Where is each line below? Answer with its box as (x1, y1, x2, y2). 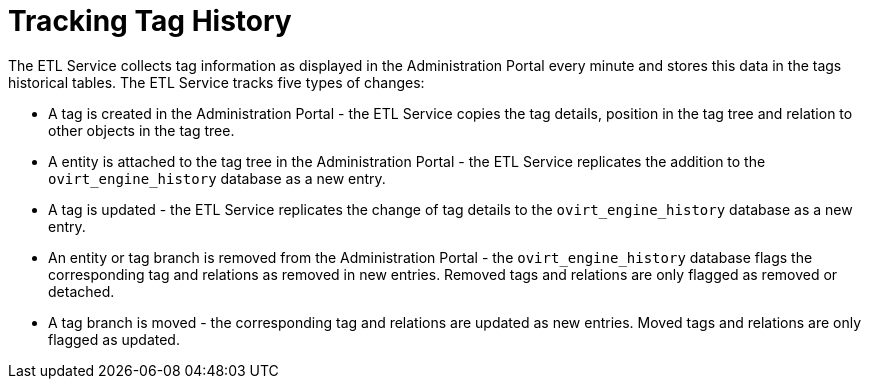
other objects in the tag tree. (48, 121, 235, 139)
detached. (48, 282, 115, 300)
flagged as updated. (48, 330, 180, 348)
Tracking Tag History (8, 4, 292, 38)
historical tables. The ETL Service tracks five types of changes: (8, 73, 425, 91)
